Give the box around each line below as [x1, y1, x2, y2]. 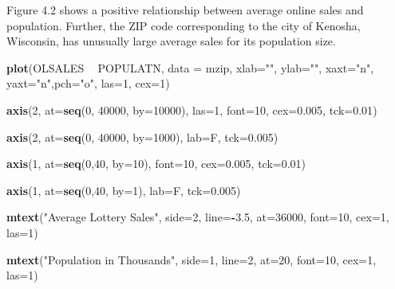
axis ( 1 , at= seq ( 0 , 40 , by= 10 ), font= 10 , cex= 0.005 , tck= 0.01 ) [6, 155, 306, 172]
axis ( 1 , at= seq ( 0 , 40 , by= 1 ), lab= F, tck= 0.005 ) [6, 182, 241, 198]
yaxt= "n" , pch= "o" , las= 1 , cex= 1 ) [6, 75, 170, 92]
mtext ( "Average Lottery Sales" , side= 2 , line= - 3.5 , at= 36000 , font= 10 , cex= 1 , [6, 209, 389, 225]
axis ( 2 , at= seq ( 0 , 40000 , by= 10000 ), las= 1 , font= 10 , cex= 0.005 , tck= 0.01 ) [6, 101, 377, 118]
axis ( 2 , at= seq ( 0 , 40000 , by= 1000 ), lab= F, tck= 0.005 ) [6, 128, 278, 145]
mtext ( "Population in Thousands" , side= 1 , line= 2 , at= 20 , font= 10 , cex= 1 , [6, 251, 377, 268]
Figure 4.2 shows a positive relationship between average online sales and [6, 2, 364, 18]
